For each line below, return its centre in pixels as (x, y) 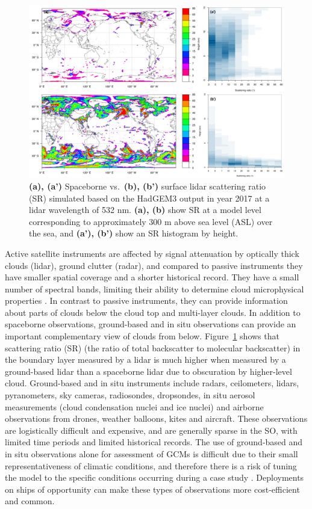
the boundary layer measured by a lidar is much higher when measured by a (145, 359)
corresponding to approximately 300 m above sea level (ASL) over (151, 221)
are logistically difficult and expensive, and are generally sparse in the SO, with (151, 430)
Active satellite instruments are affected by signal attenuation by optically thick (152, 253)
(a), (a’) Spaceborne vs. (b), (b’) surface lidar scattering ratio (148, 186)
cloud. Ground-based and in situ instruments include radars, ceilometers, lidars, (152, 383)
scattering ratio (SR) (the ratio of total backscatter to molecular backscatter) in (153, 347)
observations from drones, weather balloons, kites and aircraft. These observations (156, 418)
